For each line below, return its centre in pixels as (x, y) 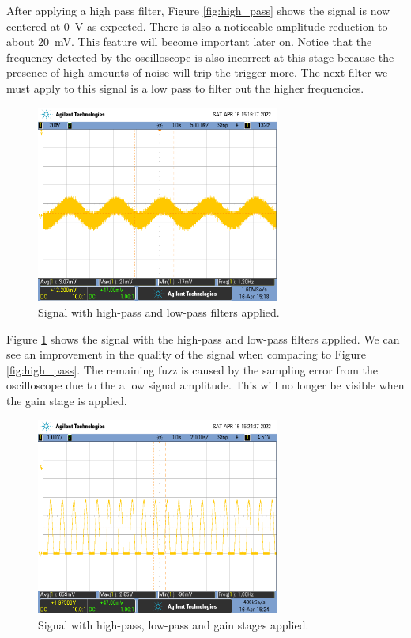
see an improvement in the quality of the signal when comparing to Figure (187, 354)
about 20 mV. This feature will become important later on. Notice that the (189, 42)
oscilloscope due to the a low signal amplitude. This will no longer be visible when (205, 385)
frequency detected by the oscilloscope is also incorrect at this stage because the (200, 57)
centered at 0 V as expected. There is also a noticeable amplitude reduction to (197, 26)
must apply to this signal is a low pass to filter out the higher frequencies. (185, 87)
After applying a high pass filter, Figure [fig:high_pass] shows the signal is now (198, 10)
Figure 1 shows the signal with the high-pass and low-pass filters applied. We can (203, 338)
